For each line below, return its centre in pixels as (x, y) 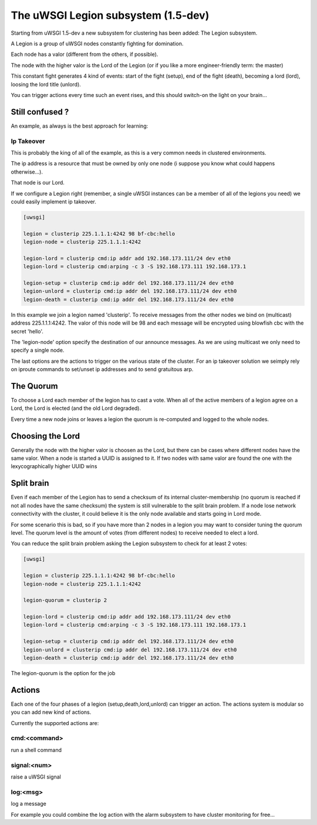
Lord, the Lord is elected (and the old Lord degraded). (76, 408)
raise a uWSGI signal (36, 777)
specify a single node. (38, 350)
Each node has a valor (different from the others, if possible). (85, 54)
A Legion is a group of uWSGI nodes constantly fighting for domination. (97, 44)
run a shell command (36, 750)
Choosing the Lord (45, 436)
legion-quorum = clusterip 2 (65, 600)
